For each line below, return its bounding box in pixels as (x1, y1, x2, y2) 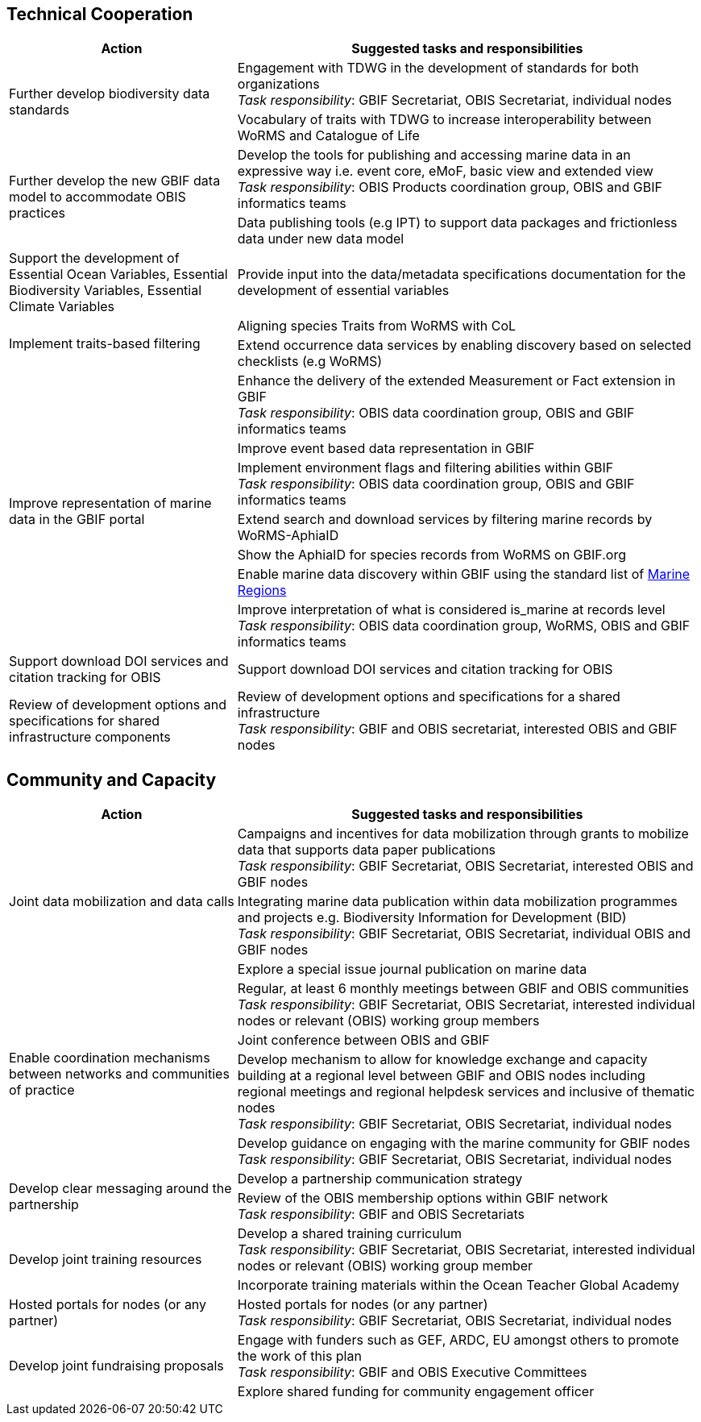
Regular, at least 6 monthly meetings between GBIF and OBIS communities (237, 980, 689, 997)
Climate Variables (9, 298, 115, 315)
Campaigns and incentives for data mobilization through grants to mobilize (237, 825, 689, 842)
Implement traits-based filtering (9, 335, 201, 352)
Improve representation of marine (9, 495, 212, 512)
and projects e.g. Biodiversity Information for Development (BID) (237, 909, 627, 926)
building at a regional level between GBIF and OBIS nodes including (237, 1067, 645, 1084)
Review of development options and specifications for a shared (237, 688, 620, 705)
